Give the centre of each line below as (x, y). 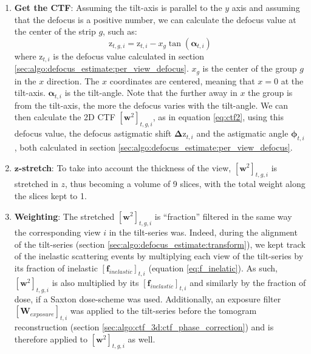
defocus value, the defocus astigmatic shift (93, 133)
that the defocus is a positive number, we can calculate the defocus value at (155, 19)
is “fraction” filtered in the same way (223, 216)
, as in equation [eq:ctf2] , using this (218, 117)
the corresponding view (57, 232)
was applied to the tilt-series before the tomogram (163, 311)
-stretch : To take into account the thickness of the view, (125, 167)
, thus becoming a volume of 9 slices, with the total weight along (185, 184)
